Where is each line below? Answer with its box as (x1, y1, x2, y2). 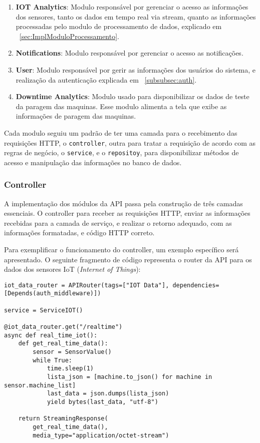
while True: (33, 356, 73, 364)
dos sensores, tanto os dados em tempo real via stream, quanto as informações (16, 11, 256, 22)
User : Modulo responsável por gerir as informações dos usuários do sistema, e (16, 64, 255, 75)
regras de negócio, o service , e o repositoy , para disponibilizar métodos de (4, 147, 239, 158)
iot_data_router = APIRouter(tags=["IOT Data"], (4, 281, 169, 289)
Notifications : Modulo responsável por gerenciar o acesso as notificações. (16, 48, 243, 58)
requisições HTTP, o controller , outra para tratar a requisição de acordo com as (4, 137, 256, 148)
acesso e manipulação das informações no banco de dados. (4, 157, 182, 167)
